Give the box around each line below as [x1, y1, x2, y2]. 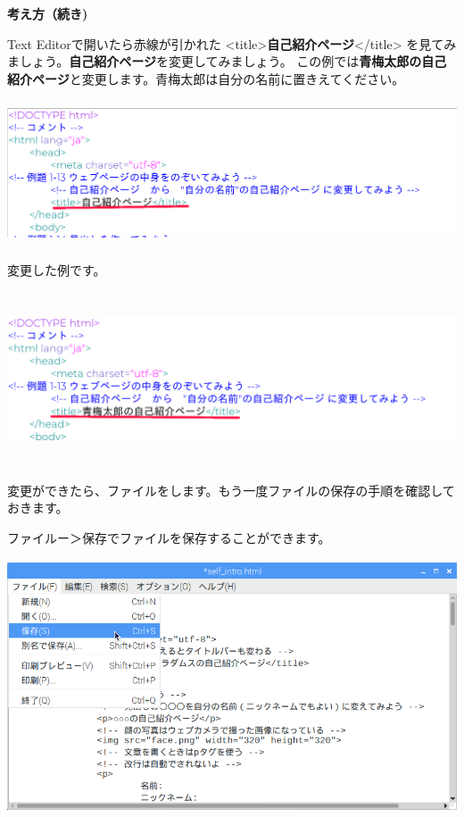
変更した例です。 [7, 261, 106, 279]
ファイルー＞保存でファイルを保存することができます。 [7, 528, 331, 546]
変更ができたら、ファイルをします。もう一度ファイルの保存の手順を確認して [7, 480, 455, 499]
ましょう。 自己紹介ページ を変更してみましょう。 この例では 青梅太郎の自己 [7, 52, 447, 71]
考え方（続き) [7, 4, 88, 22]
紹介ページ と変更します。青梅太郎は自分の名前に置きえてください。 [7, 69, 405, 88]
